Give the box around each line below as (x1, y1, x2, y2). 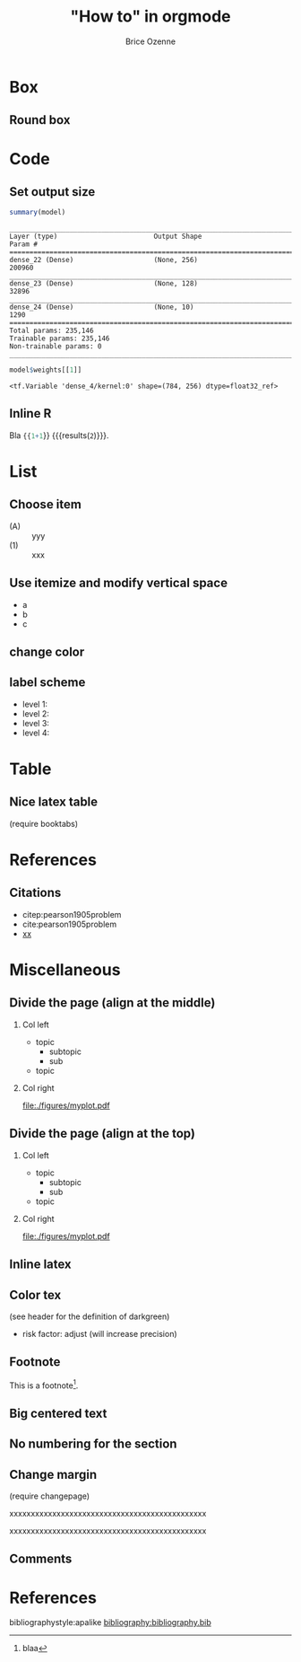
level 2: (21, 708, 49, 719)
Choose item (9, 497, 82, 513)
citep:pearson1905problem (21, 909, 122, 919)
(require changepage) (9, 1491, 90, 1501)
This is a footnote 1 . (9, 1378, 79, 1391)
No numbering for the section (9, 1437, 177, 1452)
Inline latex (9, 1257, 72, 1272)
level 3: (21, 717, 49, 728)
